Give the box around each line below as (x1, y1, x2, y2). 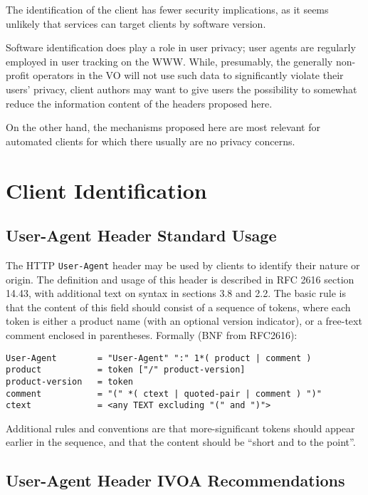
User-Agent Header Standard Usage (6, 224, 277, 246)
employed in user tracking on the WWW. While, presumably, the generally (6, 53, 333, 68)
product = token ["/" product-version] (6, 365, 246, 375)
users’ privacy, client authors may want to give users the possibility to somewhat (6, 81, 357, 96)
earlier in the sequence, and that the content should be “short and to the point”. (6, 434, 356, 449)
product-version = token (6, 376, 133, 387)
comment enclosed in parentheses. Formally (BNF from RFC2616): (6, 327, 298, 342)
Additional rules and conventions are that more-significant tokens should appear (6, 420, 355, 435)
